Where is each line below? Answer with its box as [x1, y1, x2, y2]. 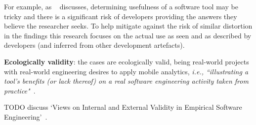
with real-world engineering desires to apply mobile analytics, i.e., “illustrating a [4, 66, 249, 76]
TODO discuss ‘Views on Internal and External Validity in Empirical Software [4, 102, 242, 112]
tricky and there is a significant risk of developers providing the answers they [4, 11, 237, 21]
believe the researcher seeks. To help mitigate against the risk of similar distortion [4, 21, 253, 31]
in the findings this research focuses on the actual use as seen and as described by [4, 30, 252, 40]
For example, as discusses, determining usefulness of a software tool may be [4, 1, 238, 11]
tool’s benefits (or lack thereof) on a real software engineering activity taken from [4, 76, 249, 86]
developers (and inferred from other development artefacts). [4, 40, 185, 50]
